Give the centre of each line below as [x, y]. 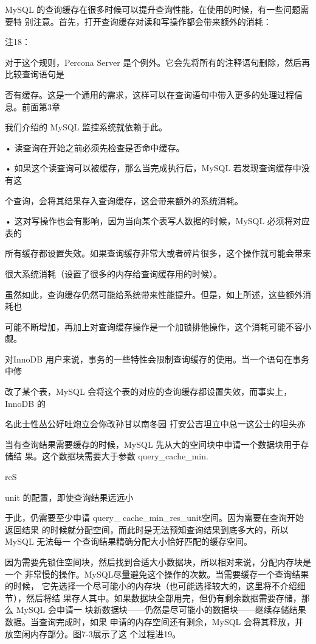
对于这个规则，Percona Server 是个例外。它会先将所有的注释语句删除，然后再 [158, 62]
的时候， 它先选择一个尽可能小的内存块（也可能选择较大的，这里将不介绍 [151, 586]
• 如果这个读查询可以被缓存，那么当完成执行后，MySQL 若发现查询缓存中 [153, 168]
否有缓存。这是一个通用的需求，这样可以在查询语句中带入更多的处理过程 [149, 94]
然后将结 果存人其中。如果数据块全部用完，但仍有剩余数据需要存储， [163, 597]
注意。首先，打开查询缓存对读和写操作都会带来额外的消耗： [152, 21]
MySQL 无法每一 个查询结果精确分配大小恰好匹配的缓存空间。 [129, 541]
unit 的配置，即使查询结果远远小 [69, 497]
